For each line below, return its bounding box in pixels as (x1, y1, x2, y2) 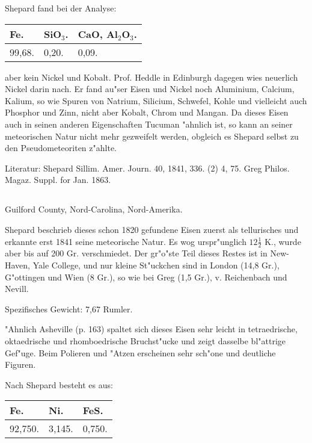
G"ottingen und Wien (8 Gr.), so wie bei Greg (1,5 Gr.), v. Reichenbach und (5, 270, 287, 283)
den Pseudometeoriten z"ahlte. (5, 141, 117, 154)
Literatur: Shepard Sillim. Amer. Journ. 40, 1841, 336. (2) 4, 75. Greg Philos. (5, 161, 290, 174)
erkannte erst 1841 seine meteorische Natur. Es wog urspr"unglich (5, 235, 246, 247)
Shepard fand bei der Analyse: (5, 2, 117, 14)
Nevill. (5, 282, 29, 295)
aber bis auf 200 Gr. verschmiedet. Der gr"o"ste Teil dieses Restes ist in (5, 247, 268, 259)
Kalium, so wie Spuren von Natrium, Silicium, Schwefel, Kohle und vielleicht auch (5, 94, 307, 107)
